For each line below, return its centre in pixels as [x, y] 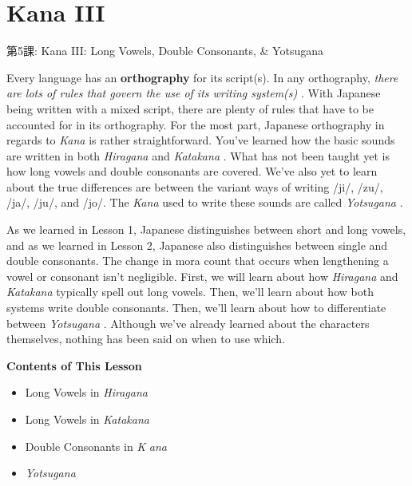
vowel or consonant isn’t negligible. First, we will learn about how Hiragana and [202, 276]
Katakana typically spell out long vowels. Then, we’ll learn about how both [190, 292]
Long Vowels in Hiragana [86, 392]
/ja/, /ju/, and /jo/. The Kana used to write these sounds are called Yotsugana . [205, 202]
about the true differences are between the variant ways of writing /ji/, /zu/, [195, 186]
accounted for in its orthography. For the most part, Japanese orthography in [196, 124]
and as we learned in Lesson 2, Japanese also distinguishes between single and [197, 245]
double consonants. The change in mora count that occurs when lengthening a [198, 261]
